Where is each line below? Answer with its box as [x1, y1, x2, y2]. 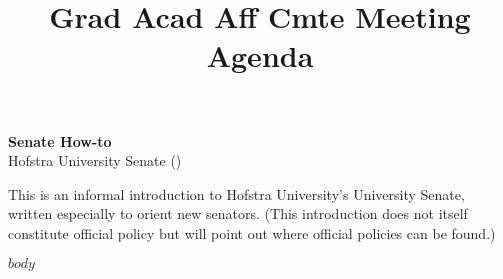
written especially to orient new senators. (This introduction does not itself [8, 203, 468, 224]
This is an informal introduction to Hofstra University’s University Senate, [8, 183, 465, 204]
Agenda [206, 35, 314, 76]
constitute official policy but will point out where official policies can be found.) [8, 222, 496, 243]
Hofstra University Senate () [8, 150, 182, 171]
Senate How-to [8, 130, 112, 151]
